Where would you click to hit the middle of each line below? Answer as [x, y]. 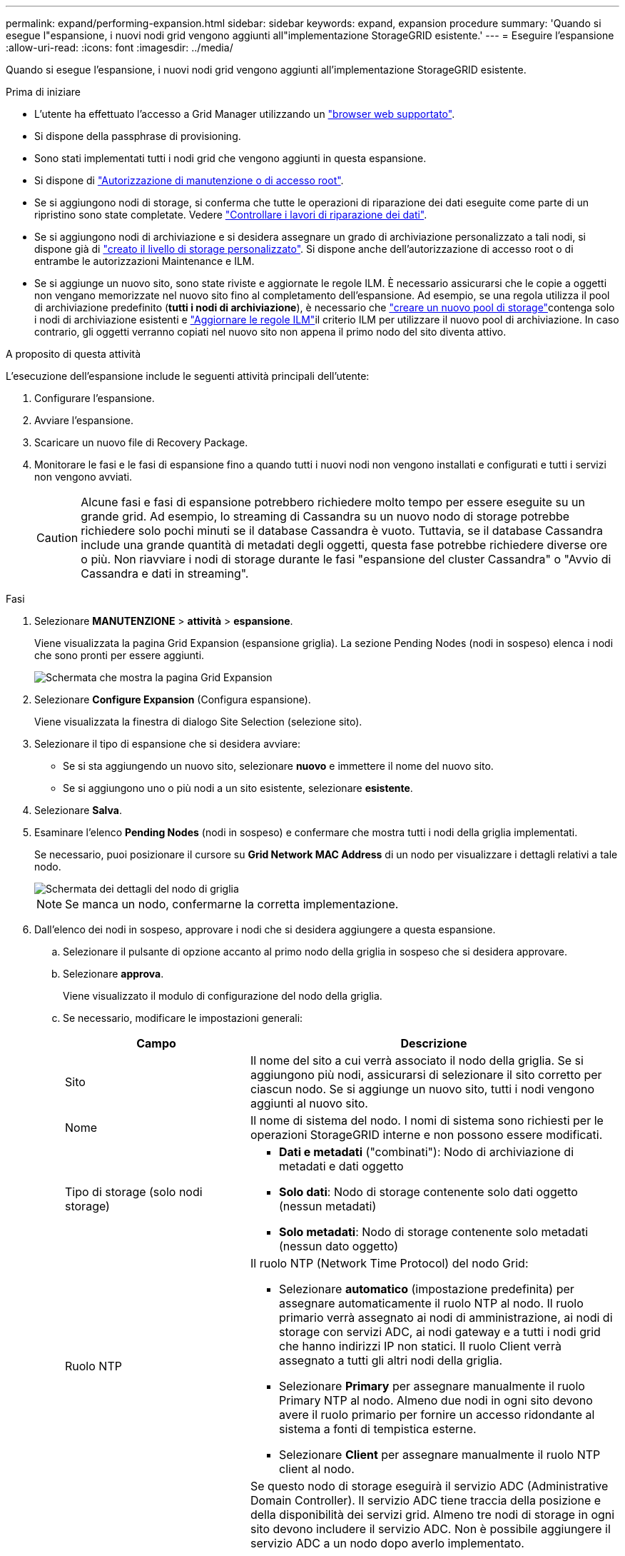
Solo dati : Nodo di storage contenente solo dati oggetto [428, 1192]
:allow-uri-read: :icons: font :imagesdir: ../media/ [120, 47]
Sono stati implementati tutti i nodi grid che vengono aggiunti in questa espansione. [230, 158]
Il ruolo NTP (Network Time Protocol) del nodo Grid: [389, 1263]
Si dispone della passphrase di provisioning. [138, 136]
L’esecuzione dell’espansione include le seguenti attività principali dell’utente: [188, 376]
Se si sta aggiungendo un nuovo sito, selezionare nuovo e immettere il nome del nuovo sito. [278, 766]
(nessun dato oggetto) [338, 1246]
